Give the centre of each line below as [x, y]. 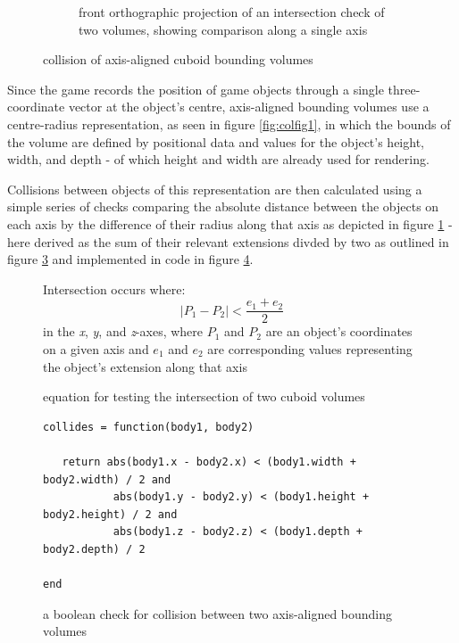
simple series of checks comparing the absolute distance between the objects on [223, 206]
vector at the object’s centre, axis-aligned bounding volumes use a [249, 107]
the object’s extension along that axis [145, 366]
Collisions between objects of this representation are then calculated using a [215, 189]
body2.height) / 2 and [110, 514]
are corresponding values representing [310, 348]
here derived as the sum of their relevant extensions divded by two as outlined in [228, 241]
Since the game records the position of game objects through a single [196, 89]
